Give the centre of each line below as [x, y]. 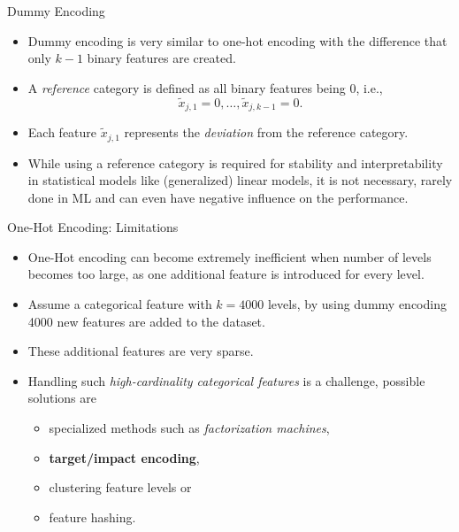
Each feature [62, 132]
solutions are [62, 398]
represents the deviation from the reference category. [266, 132]
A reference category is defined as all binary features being [187, 87]
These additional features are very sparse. [141, 351]
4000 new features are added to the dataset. [146, 321]
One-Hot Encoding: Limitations [93, 227]
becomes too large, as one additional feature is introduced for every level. [226, 274]
